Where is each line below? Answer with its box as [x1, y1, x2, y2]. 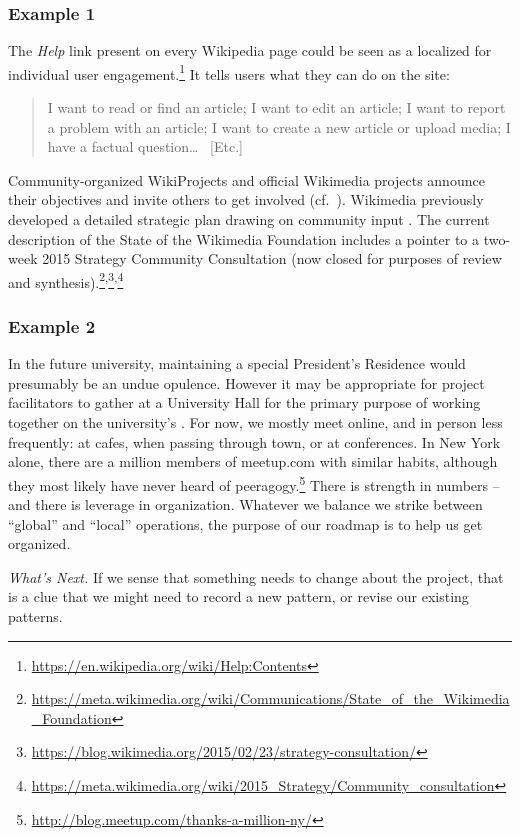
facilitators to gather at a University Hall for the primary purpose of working [8, 392, 481, 413]
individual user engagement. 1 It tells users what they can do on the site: [8, 60, 450, 84]
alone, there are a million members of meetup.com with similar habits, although [8, 451, 498, 472]
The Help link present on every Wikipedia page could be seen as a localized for [8, 40, 492, 61]
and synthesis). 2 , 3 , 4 [8, 268, 124, 292]
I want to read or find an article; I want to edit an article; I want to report [47, 97, 506, 118]
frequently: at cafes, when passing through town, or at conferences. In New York [8, 431, 501, 452]
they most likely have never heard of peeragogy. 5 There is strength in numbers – [8, 471, 500, 495]
